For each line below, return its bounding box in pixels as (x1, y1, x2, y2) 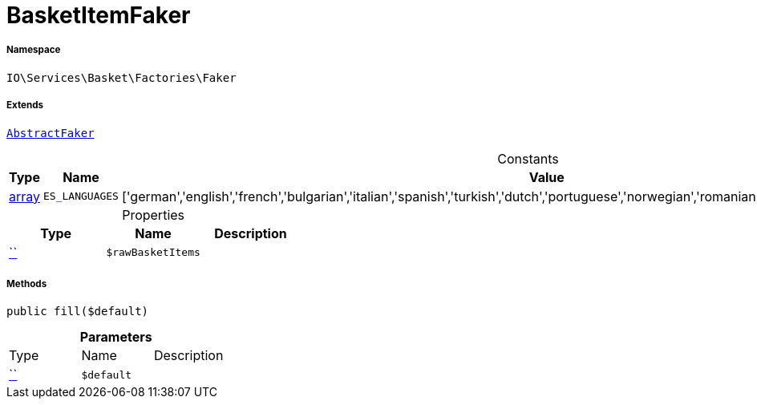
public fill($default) (6, 305, 149, 318)
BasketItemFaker (6, 2, 191, 29)
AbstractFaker (6, 126, 95, 140)
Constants (497, 150, 559, 167)
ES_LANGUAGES (43, 190, 119, 203)
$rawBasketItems (106, 246, 200, 259)
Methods (6, 277, 47, 290)
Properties (122, 206, 185, 223)
